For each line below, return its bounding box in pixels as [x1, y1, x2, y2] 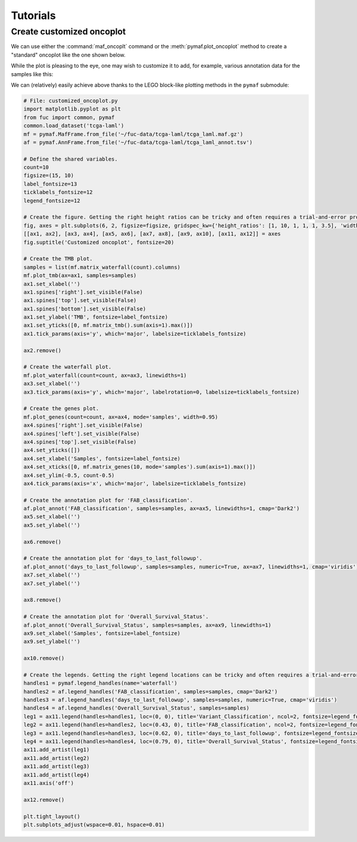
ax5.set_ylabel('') [23, 521, 80, 529]
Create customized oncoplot [11, 26, 126, 37]
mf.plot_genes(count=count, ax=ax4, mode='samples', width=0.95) [23, 413, 218, 420]
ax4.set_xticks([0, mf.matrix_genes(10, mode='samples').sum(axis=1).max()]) [23, 464, 256, 470]
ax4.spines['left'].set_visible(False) [23, 430, 140, 437]
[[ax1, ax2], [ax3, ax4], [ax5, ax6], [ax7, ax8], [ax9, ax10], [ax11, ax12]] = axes [23, 231, 281, 237]
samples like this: [11, 70, 54, 77]
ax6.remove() [23, 538, 62, 545]
